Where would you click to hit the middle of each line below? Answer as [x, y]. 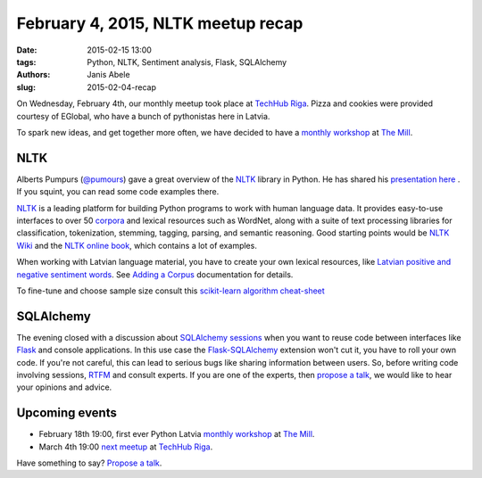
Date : [27, 50]
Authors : [33, 75]
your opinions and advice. [64, 387]
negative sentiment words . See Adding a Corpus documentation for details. [155, 274]
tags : [26, 62]
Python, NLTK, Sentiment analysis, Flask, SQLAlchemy [187, 62]
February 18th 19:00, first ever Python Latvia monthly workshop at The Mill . [177, 434]
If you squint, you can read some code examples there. [118, 192]
